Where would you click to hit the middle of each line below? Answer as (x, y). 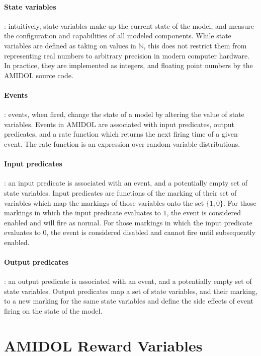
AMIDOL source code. (39, 75)
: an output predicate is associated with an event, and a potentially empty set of (128, 281)
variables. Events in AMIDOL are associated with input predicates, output (119, 124)
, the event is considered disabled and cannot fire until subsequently (151, 232)
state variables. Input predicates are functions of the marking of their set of (120, 192)
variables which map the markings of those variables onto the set (104, 202)
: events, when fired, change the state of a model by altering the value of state (124, 114)
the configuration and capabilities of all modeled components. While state (118, 36)
